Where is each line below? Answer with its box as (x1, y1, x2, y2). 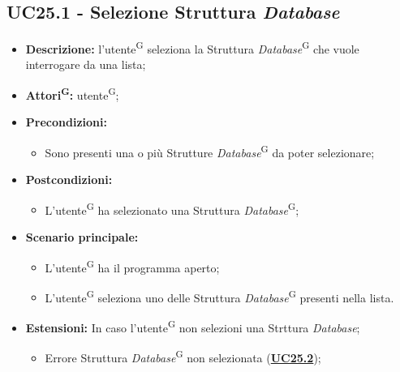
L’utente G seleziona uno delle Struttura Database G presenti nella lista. (45, 286, 394, 306)
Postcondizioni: (25, 171, 113, 188)
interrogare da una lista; (25, 56, 146, 73)
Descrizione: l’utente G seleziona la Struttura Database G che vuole (25, 38, 359, 57)
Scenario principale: (25, 228, 139, 245)
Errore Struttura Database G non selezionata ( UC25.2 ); (45, 347, 321, 366)
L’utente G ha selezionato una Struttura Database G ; (45, 199, 299, 218)
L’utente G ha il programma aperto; (45, 256, 220, 276)
